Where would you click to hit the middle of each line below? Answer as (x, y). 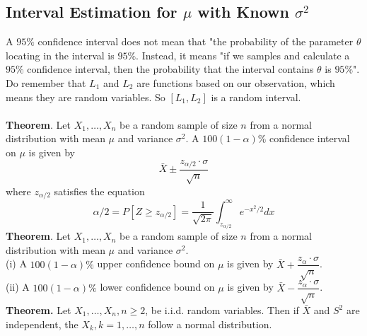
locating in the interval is (60, 55)
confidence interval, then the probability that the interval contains (170, 69)
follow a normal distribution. (210, 324)
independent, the (42, 324)
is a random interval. (256, 97)
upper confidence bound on (156, 263)
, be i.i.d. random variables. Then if (222, 310)
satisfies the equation (99, 191)
